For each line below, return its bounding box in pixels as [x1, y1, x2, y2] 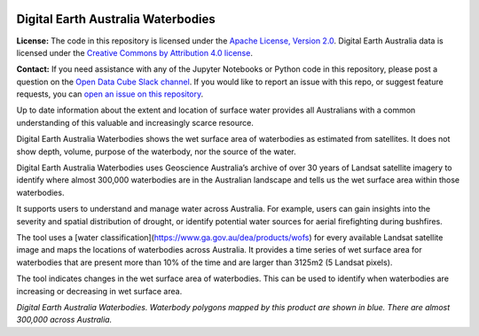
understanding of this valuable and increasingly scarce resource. [16, 117, 255, 128]
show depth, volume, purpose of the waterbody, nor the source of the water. [16, 146, 296, 157]
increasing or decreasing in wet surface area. [16, 285, 183, 296]
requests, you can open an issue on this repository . [16, 89, 204, 99]
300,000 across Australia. [16, 315, 113, 325]
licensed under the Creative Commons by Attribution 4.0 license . [16, 47, 253, 58]
